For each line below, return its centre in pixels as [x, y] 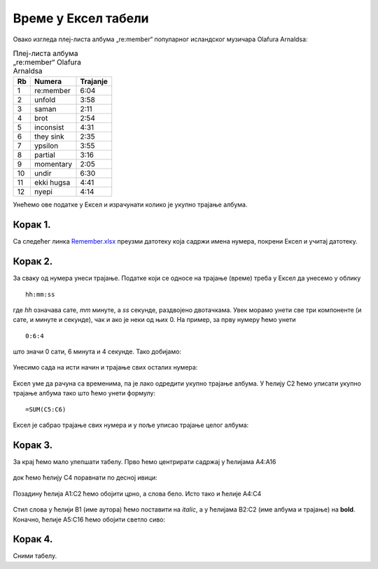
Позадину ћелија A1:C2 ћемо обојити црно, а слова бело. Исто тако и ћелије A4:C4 [137, 493]
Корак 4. [33, 539]
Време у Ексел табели [81, 18]
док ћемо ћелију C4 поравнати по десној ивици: [85, 478]
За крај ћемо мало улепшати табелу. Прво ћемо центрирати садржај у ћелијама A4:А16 [145, 461]
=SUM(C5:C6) [46, 409]
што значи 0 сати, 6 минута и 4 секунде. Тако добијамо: [97, 352]
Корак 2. [33, 261]
